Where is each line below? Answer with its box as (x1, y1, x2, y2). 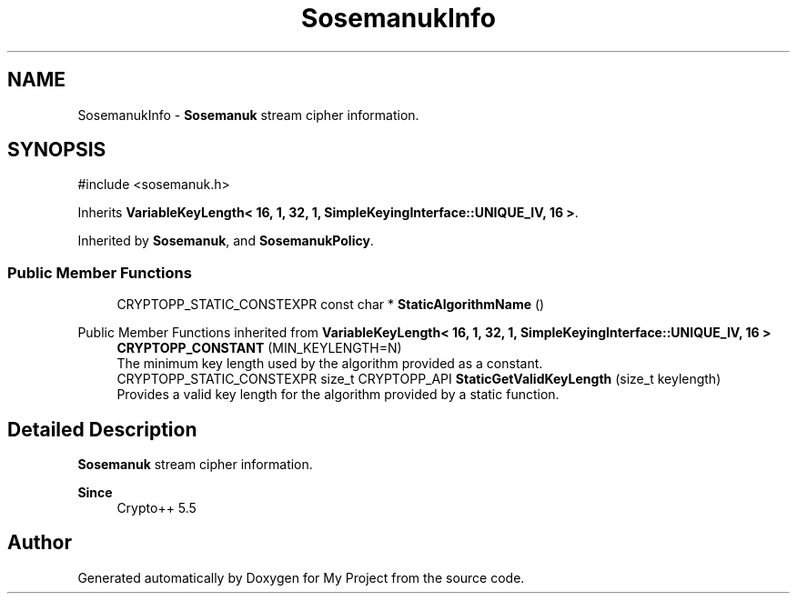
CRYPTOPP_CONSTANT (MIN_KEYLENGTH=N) (116, 340, 402, 356)
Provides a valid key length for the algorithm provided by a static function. (116, 386, 560, 403)
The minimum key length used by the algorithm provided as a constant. (116, 356, 543, 372)
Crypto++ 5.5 (116, 500, 197, 516)
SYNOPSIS (7, 138, 106, 162)
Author (7, 531, 72, 555)
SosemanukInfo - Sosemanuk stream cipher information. (77, 106, 419, 123)
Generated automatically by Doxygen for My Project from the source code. (77, 569, 525, 586)
